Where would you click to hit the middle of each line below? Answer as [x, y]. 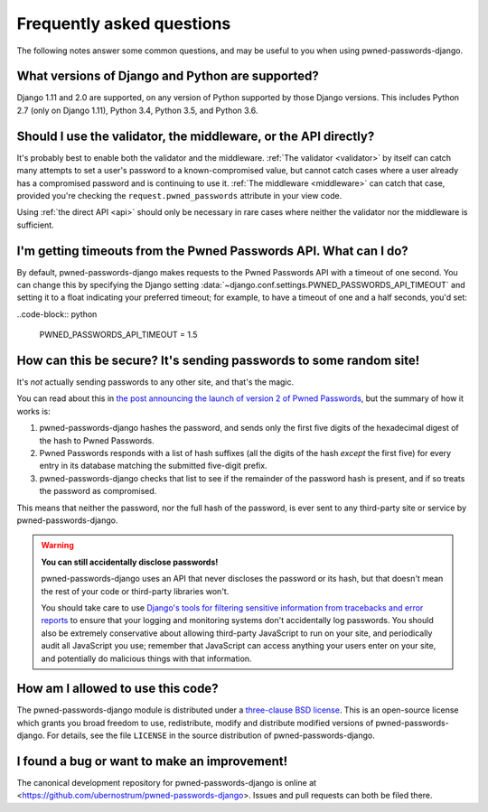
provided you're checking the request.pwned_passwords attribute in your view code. [179, 195]
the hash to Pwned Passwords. [97, 440]
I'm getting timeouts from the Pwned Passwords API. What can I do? [212, 251]
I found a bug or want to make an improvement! [152, 761]
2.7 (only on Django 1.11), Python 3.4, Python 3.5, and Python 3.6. [137, 110]
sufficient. [35, 225]
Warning [57, 546]
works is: [33, 411]
